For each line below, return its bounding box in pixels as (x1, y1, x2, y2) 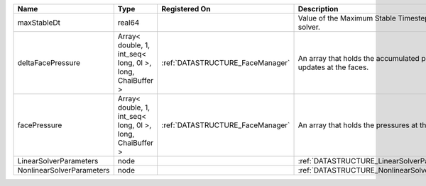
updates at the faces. (297, 62, 369, 72)
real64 (117, 18, 140, 28)
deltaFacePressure (17, 58, 81, 67)
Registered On (161, 4, 211, 13)
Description (297, 4, 339, 13)
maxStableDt (17, 18, 60, 28)
